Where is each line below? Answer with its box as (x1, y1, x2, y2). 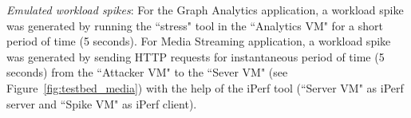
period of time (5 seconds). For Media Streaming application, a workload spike (6, 33, 391, 49)
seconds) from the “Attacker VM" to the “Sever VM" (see (6, 64, 288, 81)
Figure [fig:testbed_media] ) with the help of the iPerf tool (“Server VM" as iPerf (6, 79, 404, 96)
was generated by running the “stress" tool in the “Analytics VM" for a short (6, 17, 383, 33)
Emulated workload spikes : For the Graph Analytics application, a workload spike (6, 2, 404, 18)
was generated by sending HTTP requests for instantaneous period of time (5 (6, 48, 385, 65)
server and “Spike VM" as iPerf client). (6, 95, 197, 112)
